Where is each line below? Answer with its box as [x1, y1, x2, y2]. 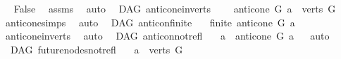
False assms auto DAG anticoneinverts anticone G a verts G [13, 1, 336, 15]
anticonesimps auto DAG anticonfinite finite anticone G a [5, 15, 295, 29]
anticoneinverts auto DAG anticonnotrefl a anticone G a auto [5, 28, 330, 43]
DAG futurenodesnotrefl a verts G [10, 42, 183, 56]
